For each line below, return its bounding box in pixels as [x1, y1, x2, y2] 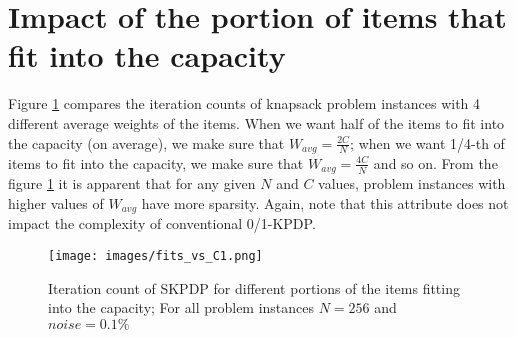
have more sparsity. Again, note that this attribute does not [141, 193, 509, 213]
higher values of [8, 193, 104, 213]
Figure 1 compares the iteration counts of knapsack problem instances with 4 [8, 93, 481, 114]
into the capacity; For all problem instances [48, 297, 315, 318]
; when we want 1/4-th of [350, 132, 505, 153]
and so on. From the [373, 152, 498, 173]
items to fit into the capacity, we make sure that [8, 152, 304, 173]
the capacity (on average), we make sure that [8, 132, 285, 153]
